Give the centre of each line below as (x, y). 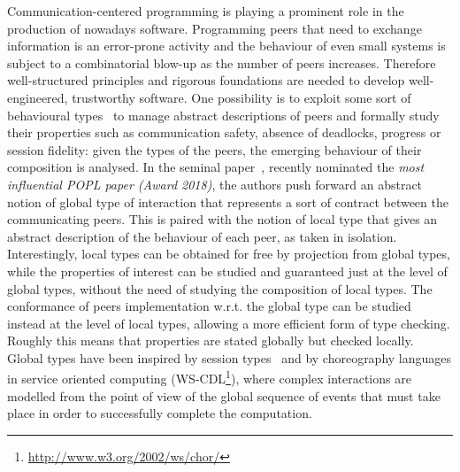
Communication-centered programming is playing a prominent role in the (206, 11)
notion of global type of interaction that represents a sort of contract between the (228, 201)
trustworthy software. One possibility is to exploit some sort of (241, 97)
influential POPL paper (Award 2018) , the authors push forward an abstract (215, 184)
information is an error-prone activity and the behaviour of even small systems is (226, 46)
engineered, (38, 97)
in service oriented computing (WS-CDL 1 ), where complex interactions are (209, 377)
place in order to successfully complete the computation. (160, 413)
